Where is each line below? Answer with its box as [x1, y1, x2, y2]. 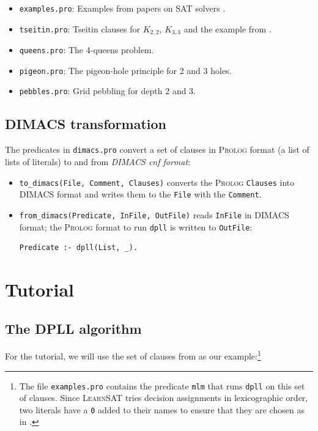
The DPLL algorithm [5, 319, 142, 337]
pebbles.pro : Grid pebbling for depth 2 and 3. [19, 84, 196, 97]
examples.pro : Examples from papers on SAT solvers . [19, 2, 226, 14]
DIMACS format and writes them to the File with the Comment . [19, 188, 262, 201]
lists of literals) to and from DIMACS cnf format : [5, 155, 191, 168]
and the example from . [183, 22, 272, 35]
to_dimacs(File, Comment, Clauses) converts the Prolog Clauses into [19, 175, 295, 188]
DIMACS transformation [5, 114, 166, 133]
